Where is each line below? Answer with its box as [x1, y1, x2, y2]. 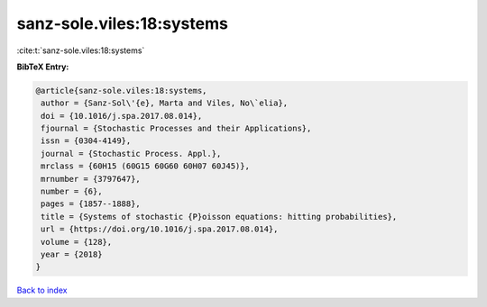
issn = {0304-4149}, [41, 136, 132, 146]
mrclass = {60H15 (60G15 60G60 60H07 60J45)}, [41, 161, 250, 171]
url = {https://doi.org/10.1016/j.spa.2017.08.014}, [41, 224, 279, 234]
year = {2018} [41, 249, 103, 259]
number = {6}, [41, 186, 103, 197]
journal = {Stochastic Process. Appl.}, [41, 149, 222, 158]
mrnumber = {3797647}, [41, 174, 142, 184]
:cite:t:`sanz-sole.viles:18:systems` [16, 45, 145, 56]
